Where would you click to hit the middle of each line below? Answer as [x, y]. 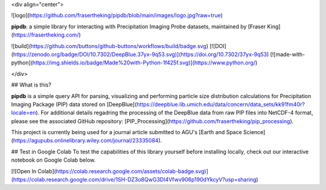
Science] [254, 132]
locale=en [24, 113]
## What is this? [31, 85]
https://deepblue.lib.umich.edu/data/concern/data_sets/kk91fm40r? [221, 104]
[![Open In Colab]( [34, 171]
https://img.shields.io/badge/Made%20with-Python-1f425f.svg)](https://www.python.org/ [144, 63]
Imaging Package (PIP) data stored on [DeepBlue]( [74, 104]
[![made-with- [287, 54]
